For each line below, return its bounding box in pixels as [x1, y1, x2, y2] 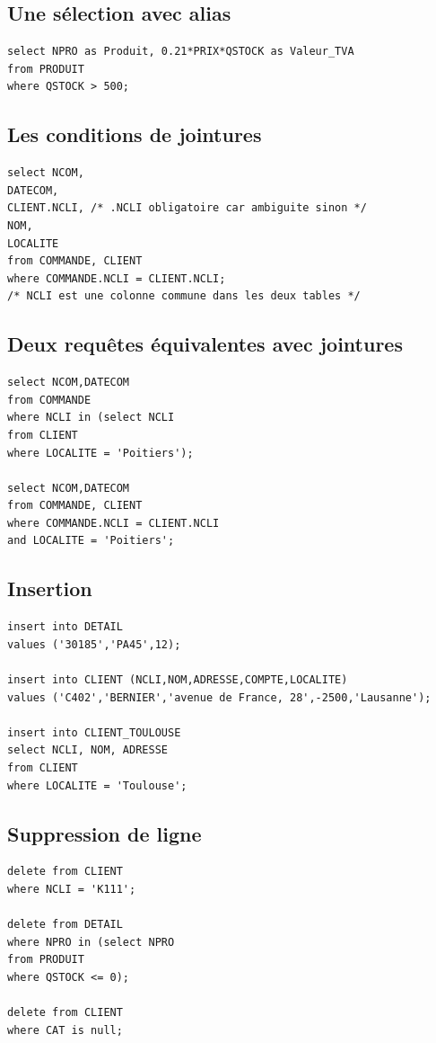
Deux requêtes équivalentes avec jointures [7, 330, 403, 358]
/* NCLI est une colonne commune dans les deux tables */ [7, 290, 361, 303]
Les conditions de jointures [7, 120, 262, 148]
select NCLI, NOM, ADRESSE [7, 744, 168, 757]
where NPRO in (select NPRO [7, 935, 175, 949]
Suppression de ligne [7, 819, 202, 847]
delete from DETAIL [7, 918, 123, 932]
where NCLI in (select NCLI [7, 411, 175, 424]
